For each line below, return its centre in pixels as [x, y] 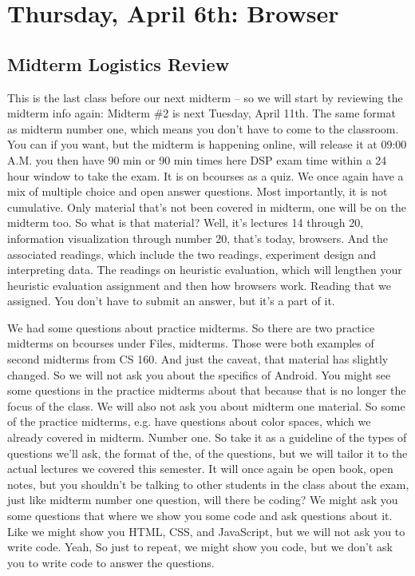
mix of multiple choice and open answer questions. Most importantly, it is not [198, 191]
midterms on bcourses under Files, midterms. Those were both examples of [191, 343]
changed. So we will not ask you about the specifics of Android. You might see [199, 374]
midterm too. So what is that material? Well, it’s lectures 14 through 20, [186, 222]
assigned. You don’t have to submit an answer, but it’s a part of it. [171, 301]
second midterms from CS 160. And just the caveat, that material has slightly [198, 359]
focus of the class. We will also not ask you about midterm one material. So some [206, 405]
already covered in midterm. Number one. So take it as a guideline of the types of [207, 437]
